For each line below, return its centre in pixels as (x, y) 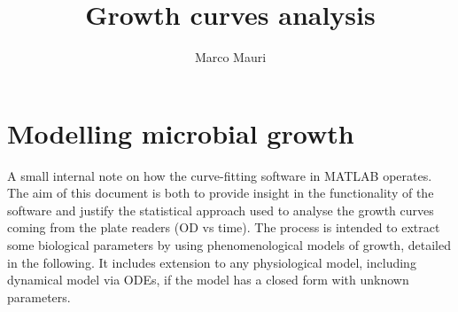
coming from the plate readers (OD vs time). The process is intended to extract (224, 227)
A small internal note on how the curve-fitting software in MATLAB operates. (220, 175)
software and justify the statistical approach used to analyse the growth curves (221, 210)
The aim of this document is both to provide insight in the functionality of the (221, 193)
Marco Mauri (230, 57)
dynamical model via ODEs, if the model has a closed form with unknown (208, 280)
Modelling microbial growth (181, 133)
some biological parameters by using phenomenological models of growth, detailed (229, 245)
